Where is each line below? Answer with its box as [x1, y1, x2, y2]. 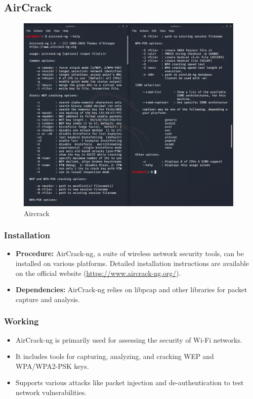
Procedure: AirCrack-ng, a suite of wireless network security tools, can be [15, 248, 244, 259]
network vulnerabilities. [15, 387, 87, 397]
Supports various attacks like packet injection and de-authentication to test [15, 377, 244, 388]
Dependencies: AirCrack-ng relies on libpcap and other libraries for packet [15, 284, 247, 295]
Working [4, 315, 39, 327]
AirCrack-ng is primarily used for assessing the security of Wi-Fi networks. [15, 334, 242, 345]
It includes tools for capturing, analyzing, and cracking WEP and [15, 351, 214, 361]
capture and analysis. [15, 294, 80, 304]
